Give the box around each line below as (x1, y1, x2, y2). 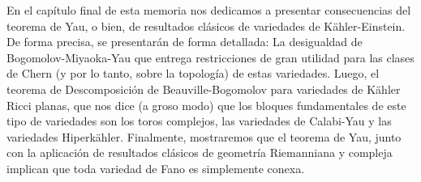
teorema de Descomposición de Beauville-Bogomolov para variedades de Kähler (6, 80, 401, 97)
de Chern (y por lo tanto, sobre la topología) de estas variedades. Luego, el (6, 65, 380, 82)
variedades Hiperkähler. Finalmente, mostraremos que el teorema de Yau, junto (6, 128, 402, 145)
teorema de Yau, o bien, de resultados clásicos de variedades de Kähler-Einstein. (6, 17, 406, 34)
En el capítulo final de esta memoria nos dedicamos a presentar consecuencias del (6, 2, 411, 18)
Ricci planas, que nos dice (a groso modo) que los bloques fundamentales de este (6, 96, 406, 113)
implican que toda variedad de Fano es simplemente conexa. (6, 159, 305, 176)
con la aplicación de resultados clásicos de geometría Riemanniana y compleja (6, 144, 393, 161)
